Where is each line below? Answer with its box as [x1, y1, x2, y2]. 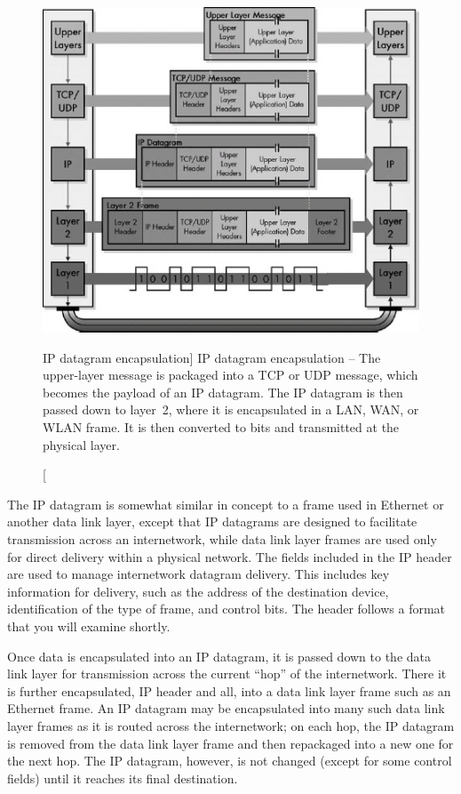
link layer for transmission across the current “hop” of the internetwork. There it [7, 664, 447, 683]
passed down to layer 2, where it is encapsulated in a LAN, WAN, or [43, 400, 419, 419]
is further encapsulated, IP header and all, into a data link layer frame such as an [7, 681, 451, 700]
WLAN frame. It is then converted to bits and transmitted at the [43, 418, 400, 437]
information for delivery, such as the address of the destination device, [7, 581, 389, 600]
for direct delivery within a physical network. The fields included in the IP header [7, 547, 452, 565]
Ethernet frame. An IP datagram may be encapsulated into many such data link [7, 699, 445, 718]
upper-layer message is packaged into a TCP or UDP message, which [43, 365, 418, 384]
